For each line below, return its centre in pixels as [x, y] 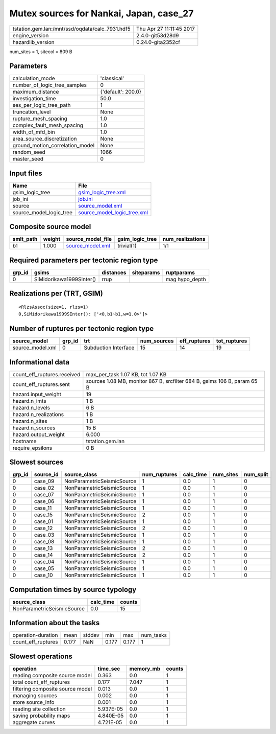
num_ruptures [160, 474]
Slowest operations [41, 656]
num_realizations [184, 239]
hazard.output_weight [39, 434]
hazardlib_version [33, 42]
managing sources [35, 695]
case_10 [43, 575]
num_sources [157, 341]
